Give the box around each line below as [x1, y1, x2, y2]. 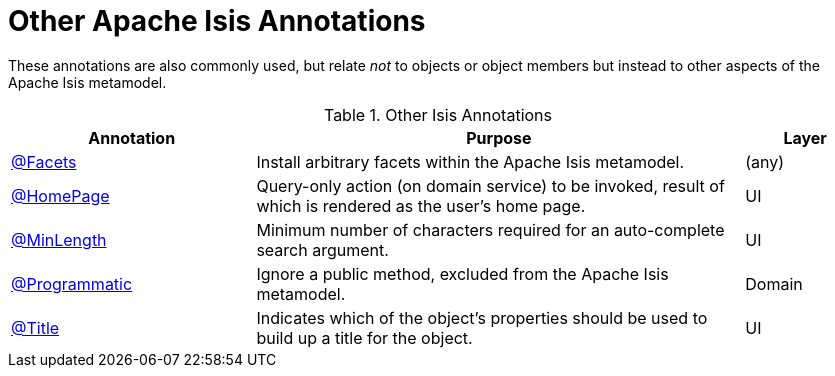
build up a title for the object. [256, 327, 473, 348]
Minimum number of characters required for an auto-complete [256, 219, 725, 240]
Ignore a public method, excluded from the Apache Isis [256, 263, 669, 284]
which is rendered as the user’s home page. [256, 195, 586, 216]
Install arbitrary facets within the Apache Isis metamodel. [256, 151, 685, 172]
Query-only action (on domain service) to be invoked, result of [256, 175, 725, 196]
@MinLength [11, 229, 107, 250]
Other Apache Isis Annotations [8, 4, 426, 38]
